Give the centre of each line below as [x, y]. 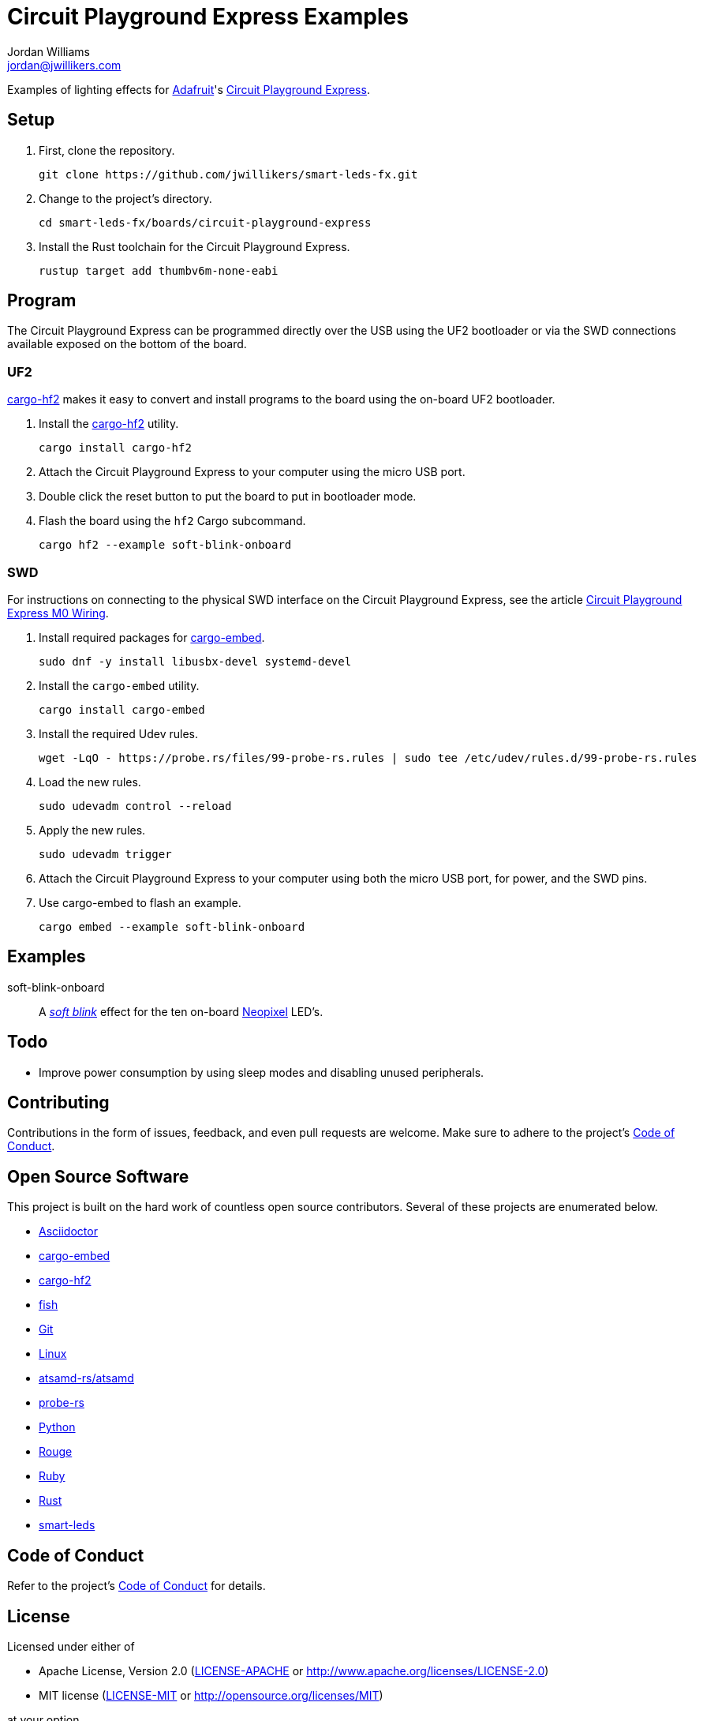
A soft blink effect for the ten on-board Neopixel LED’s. [181, 1011]
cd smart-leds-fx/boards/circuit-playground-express [205, 222]
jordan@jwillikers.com [64, 65]
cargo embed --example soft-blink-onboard [172, 926]
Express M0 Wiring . [58, 613]
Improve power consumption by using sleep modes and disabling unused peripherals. [262, 1072]
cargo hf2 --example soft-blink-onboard [165, 545]
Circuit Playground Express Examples [208, 17]
